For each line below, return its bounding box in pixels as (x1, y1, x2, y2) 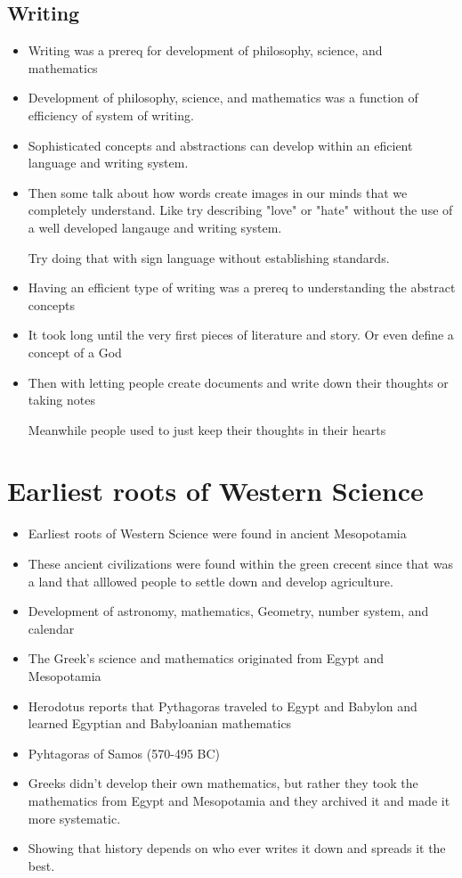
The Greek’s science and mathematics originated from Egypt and (28, 649, 385, 668)
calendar (28, 619, 75, 637)
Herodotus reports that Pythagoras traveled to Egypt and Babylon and (28, 696, 417, 715)
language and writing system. (28, 153, 189, 172)
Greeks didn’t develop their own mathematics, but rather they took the (28, 774, 418, 792)
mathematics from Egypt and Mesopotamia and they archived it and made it (28, 791, 450, 809)
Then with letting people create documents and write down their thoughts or (28, 373, 449, 391)
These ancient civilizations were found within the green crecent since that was (28, 554, 453, 573)
